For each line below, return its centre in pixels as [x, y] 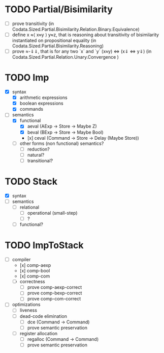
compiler [21, 260]
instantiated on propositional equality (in [54, 41]
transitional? [40, 160]
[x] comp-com [35, 276]
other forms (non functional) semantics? [62, 143]
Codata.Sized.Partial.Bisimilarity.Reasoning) [58, 46]
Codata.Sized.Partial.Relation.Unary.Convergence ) [65, 57]
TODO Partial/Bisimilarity [59, 9]
